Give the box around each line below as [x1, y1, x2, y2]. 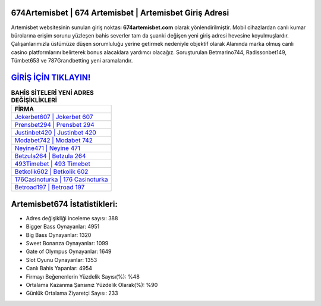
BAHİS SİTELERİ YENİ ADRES [11, 89, 95, 97]
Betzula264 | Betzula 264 [14, 152, 86, 160]
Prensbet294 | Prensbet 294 [14, 121, 95, 129]
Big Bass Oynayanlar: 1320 [26, 231, 92, 238]
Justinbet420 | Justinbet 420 [14, 129, 96, 137]
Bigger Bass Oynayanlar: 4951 [26, 223, 100, 230]
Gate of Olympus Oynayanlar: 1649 [26, 248, 112, 255]
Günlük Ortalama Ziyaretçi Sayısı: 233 [26, 289, 118, 297]
